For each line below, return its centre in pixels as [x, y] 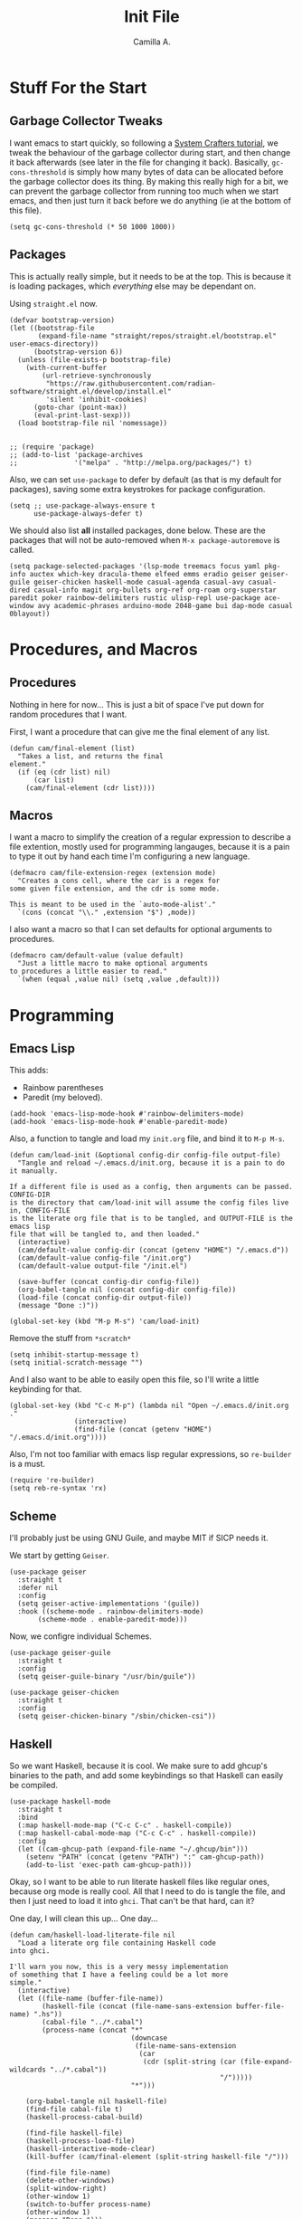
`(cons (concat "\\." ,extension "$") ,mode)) [107, 913]
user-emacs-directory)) [54, 344]
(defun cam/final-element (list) [72, 748]
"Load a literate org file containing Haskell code [117, 1943]
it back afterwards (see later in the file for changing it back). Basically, [140, 162]
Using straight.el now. [53, 303]
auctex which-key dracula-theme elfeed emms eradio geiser [143, 574]
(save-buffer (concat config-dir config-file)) [109, 1282]
